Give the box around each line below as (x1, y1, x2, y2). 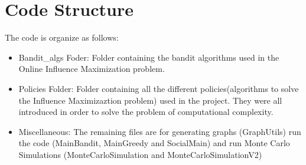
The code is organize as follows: (5, 31, 119, 44)
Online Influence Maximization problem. (18, 62, 165, 75)
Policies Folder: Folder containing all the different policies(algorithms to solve (18, 82, 299, 94)
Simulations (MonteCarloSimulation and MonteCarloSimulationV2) (18, 148, 262, 160)
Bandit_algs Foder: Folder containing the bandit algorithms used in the (18, 51, 279, 63)
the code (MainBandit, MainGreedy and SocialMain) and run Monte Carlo (18, 137, 290, 149)
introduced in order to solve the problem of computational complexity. (18, 105, 274, 118)
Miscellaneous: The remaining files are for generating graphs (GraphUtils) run (18, 125, 301, 137)
